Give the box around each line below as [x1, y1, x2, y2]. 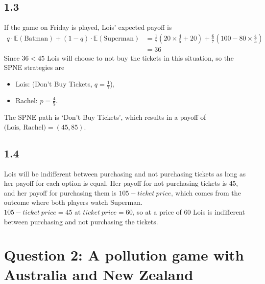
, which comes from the [171, 187, 241, 197]
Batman [24, 35, 48, 42]
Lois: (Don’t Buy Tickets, [15, 79, 93, 89]
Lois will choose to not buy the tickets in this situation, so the [47, 52, 234, 63]
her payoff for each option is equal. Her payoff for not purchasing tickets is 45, [4, 178, 238, 188]
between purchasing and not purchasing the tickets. [4, 216, 158, 226]
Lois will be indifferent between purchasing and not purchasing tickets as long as [4, 168, 246, 178]
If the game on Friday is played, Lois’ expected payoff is [4, 22, 172, 32]
